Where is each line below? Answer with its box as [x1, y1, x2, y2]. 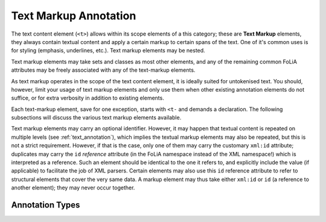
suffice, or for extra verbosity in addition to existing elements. [11, 94, 164, 102]
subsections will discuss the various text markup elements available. [11, 114, 182, 121]
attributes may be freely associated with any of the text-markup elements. [11, 66, 196, 74]
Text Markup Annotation [11, 9, 136, 22]
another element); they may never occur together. [11, 184, 135, 191]
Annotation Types [11, 200, 80, 210]
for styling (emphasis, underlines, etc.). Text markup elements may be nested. [11, 47, 205, 54]
